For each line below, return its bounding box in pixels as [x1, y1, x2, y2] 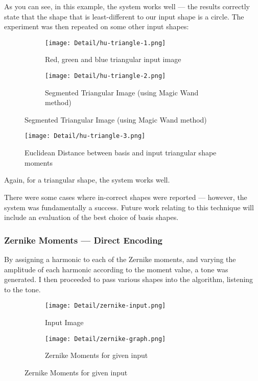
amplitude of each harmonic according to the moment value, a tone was [4, 264, 228, 274]
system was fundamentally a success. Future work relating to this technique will [4, 202, 254, 212]
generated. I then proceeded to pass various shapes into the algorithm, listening [4, 274, 253, 285]
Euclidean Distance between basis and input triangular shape [25, 147, 217, 158]
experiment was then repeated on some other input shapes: [4, 21, 189, 32]
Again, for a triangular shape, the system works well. [4, 174, 170, 185]
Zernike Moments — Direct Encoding [4, 233, 163, 246]
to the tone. [4, 284, 41, 294]
